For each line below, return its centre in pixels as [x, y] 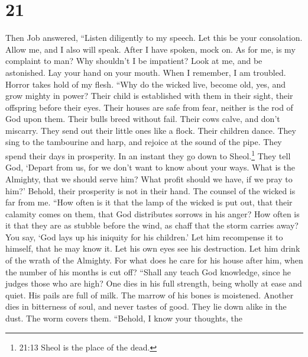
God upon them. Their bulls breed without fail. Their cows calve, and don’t [143, 119]
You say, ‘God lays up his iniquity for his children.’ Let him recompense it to [144, 237]
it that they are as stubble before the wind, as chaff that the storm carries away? [152, 225]
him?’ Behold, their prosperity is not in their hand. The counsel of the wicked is [150, 190]
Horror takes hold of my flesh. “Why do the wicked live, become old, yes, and [145, 84]
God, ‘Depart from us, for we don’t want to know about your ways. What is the [150, 167]
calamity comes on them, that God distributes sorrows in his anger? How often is [153, 213]
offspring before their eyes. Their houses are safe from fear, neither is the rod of [149, 107]
